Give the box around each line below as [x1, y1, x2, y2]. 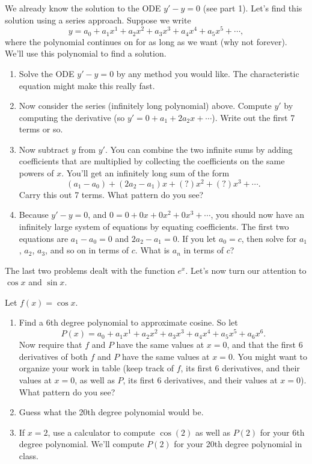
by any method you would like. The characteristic [116, 67, 299, 79]
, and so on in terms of [45, 244, 129, 256]
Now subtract [19, 143, 69, 155]
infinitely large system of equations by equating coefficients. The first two [19, 220, 289, 232]
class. [19, 449, 38, 462]
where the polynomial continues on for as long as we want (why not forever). [5, 35, 287, 48]
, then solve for [241, 232, 297, 244]
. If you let [177, 232, 216, 244]
